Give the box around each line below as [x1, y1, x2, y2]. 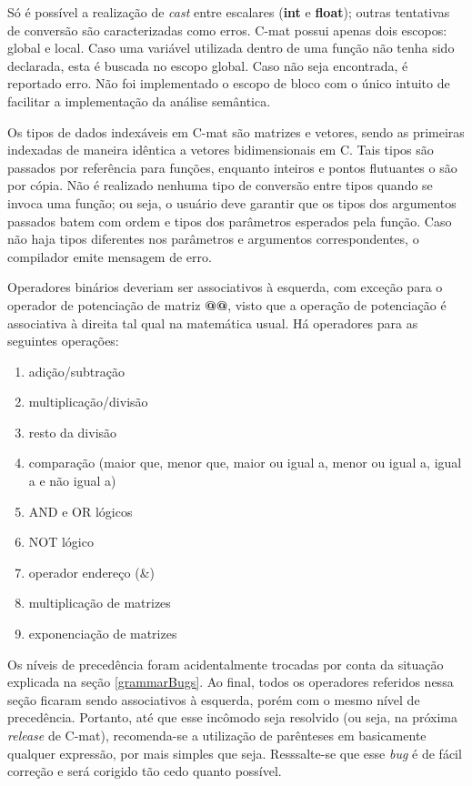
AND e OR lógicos [28, 501, 133, 520]
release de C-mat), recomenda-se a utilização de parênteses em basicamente [7, 726, 427, 744]
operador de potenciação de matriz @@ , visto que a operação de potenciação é [7, 295, 447, 314]
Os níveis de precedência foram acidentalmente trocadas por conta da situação [7, 654, 444, 673]
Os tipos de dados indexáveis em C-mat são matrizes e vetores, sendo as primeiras [7, 122, 465, 141]
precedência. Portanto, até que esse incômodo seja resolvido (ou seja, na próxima [7, 708, 457, 727]
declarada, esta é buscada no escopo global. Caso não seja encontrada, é [7, 55, 408, 75]
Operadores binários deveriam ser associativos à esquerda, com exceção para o [7, 277, 443, 297]
